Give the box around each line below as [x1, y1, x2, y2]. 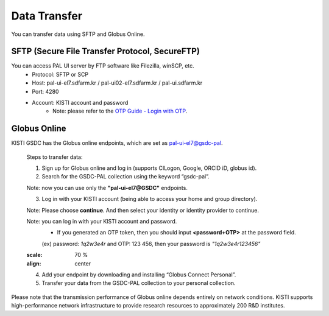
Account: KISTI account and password [32, 99, 129, 107]
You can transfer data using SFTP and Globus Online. [11, 30, 145, 38]
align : [26, 259, 41, 267]
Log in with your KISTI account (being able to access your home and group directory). [41, 195, 258, 203]
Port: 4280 [32, 88, 59, 95]
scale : [26, 251, 43, 259]
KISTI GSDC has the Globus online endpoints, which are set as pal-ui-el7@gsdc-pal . [11, 139, 223, 147]
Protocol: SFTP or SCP [32, 71, 88, 78]
